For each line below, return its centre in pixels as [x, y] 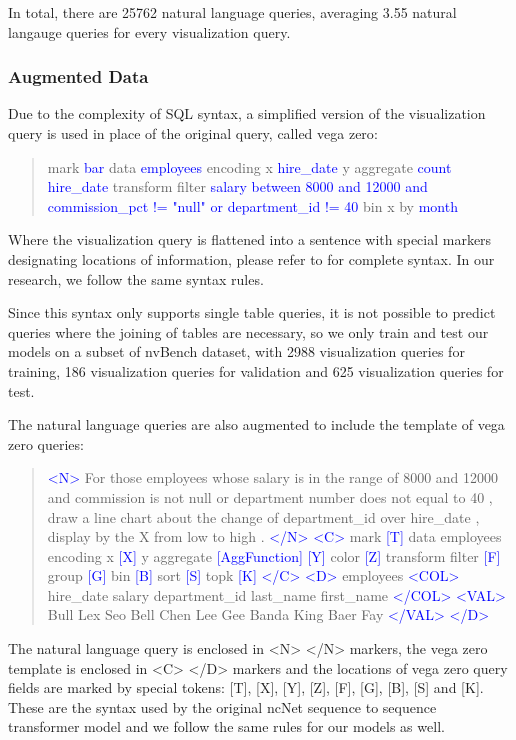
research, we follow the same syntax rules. [136, 278]
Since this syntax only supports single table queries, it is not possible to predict [252, 312]
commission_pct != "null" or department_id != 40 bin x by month [252, 205]
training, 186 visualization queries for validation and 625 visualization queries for [256, 370]
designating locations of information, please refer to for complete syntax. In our [251, 258]
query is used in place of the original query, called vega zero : [193, 133]
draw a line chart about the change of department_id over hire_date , [263, 516]
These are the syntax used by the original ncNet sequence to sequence [222, 706]
